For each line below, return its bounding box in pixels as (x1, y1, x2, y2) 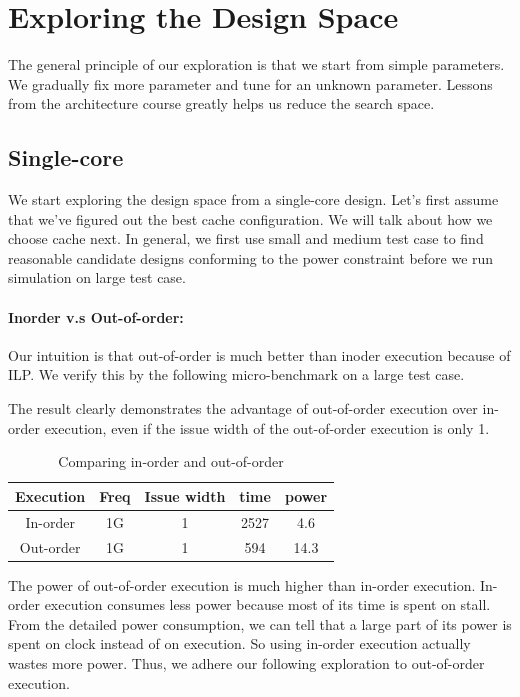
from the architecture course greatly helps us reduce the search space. (8, 93, 435, 114)
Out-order (19, 536, 81, 557)
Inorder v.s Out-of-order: (8, 306, 184, 327)
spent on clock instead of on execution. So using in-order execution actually (8, 633, 471, 654)
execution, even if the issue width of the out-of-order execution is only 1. (44, 417, 490, 438)
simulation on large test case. (8, 267, 186, 288)
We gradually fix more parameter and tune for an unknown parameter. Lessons (8, 73, 493, 94)
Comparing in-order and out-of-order (58, 451, 284, 472)
